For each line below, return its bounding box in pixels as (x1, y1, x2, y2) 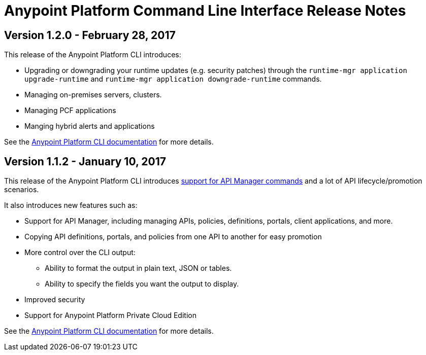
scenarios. (4, 185, 39, 194)
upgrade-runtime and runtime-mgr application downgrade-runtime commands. (24, 75, 322, 84)
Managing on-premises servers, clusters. (24, 90, 162, 99)
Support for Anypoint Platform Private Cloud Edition (24, 311, 196, 320)
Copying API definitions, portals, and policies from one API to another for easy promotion (24, 232, 322, 241)
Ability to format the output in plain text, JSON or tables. (45, 264, 232, 273)
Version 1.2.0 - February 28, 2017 (4, 28, 176, 42)
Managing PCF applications (24, 106, 116, 115)
